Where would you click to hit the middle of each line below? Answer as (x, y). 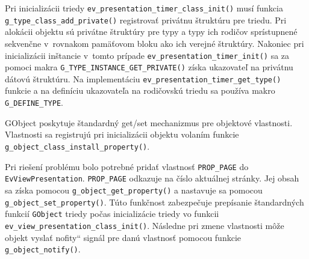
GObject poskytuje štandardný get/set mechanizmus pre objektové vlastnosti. (149, 122)
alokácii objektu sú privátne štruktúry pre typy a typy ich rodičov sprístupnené (151, 32)
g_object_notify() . (43, 249)
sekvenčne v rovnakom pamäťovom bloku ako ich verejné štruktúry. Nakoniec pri (154, 43)
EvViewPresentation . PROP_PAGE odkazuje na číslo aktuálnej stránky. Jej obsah (152, 178)
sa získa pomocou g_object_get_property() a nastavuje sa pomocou (134, 190)
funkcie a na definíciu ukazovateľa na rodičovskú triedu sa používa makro (140, 90)
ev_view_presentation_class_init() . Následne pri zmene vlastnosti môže (145, 225)
